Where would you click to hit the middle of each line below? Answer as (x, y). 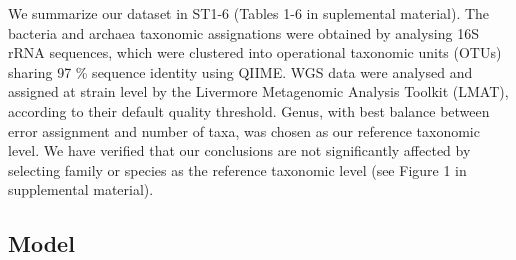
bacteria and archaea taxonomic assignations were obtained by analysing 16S (243, 32)
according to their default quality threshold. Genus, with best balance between (249, 110)
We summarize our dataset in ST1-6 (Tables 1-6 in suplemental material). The (249, 13)
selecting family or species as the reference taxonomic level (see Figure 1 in (237, 169)
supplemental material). (81, 189)
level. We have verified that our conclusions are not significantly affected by (239, 150)
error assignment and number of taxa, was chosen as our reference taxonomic (244, 130)
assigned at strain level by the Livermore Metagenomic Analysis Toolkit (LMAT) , (258, 91)
